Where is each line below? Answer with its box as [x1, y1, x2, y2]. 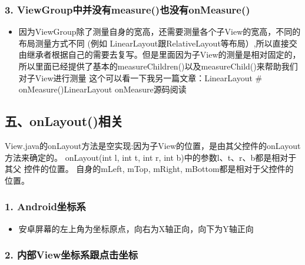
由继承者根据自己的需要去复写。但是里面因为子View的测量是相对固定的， [18, 48, 301, 61]
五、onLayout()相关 [5, 112, 123, 130]
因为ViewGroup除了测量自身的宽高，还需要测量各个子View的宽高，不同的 [18, 25, 301, 38]
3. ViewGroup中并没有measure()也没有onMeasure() [5, 2, 250, 16]
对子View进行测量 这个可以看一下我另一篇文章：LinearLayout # [18, 71, 263, 84]
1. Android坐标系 [5, 199, 86, 214]
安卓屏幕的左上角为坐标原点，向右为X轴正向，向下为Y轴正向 [18, 222, 254, 234]
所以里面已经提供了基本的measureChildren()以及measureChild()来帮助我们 [18, 60, 298, 72]
